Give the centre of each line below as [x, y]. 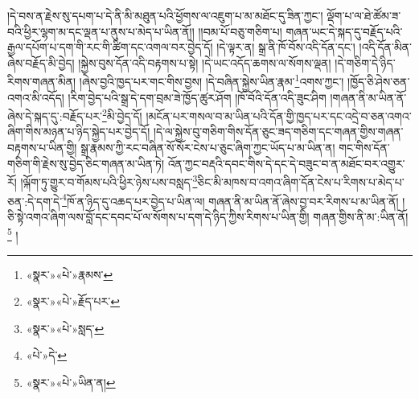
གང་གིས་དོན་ [364, 148]
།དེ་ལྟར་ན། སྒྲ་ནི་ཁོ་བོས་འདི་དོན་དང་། [286, 47]
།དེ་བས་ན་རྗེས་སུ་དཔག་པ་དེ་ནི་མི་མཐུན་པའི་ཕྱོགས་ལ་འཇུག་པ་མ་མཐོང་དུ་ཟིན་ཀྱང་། [165, 15]
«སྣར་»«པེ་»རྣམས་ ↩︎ [70, 274]
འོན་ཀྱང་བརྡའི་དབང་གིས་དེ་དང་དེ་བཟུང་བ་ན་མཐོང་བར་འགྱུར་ [286, 163]
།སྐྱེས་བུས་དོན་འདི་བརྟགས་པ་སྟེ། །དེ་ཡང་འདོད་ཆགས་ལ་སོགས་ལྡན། [205, 62]
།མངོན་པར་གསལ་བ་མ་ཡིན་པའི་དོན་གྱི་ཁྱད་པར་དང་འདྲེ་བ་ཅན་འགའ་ [279, 115]
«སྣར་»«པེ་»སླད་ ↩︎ [65, 328]
